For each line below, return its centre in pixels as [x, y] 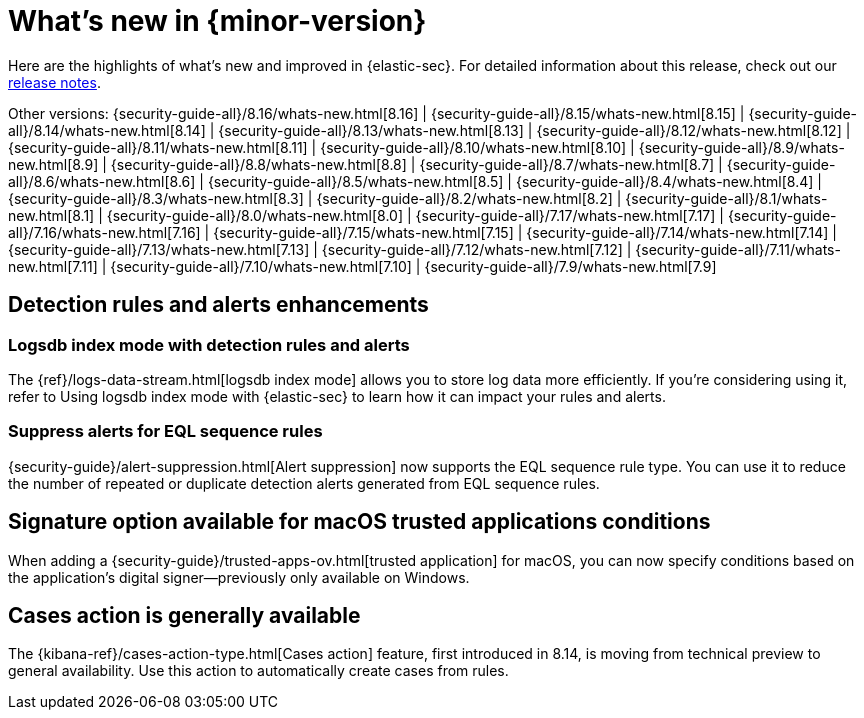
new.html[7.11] [53, 266]
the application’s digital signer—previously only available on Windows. [239, 577]
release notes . [54, 82]
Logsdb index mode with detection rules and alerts [209, 344]
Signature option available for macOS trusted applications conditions [359, 522]
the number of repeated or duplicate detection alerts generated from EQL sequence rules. [304, 483]
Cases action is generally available [184, 615]
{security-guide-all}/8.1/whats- [726, 198]
